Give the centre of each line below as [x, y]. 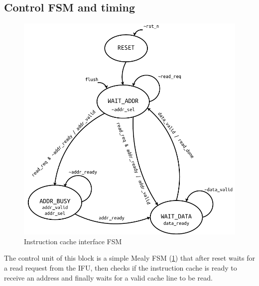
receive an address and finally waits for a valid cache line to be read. [108, 277]
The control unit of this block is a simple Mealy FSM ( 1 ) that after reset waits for [129, 258]
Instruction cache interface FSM [73, 241]
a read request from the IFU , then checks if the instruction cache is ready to [121, 267]
